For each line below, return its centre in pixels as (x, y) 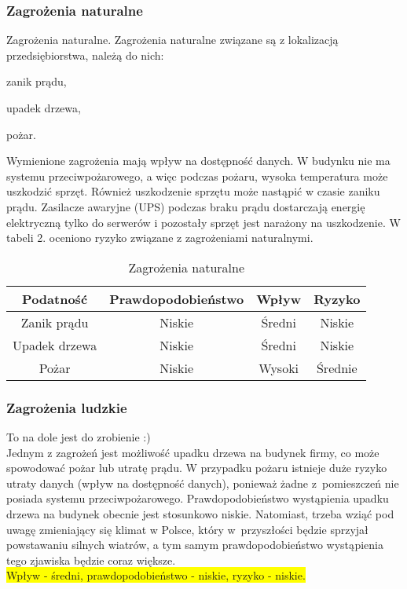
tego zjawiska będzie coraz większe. (91, 560)
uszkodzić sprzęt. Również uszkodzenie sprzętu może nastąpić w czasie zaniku (193, 191)
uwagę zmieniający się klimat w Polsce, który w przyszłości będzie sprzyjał (187, 529)
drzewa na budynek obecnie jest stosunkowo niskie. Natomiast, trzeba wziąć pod (200, 513)
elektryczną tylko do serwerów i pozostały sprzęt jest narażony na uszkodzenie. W (203, 222)
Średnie (337, 368)
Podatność (55, 298)
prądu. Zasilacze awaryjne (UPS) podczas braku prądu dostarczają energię (186, 206)
